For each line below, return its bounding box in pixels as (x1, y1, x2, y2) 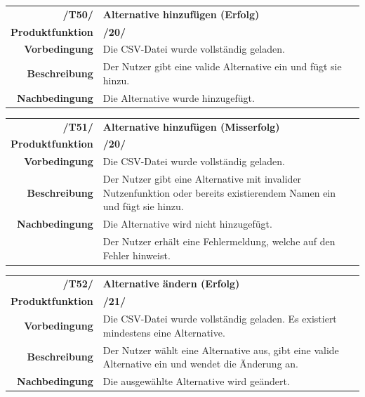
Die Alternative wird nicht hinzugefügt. (102, 216, 272, 231)
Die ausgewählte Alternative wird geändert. (102, 373, 290, 388)
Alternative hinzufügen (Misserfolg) (102, 119, 280, 134)
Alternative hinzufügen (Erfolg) (102, 6, 260, 21)
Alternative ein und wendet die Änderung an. (102, 356, 298, 371)
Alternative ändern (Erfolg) (102, 276, 240, 291)
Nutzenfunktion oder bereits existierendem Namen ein (102, 185, 336, 200)
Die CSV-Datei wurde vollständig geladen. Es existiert (102, 311, 337, 326)
